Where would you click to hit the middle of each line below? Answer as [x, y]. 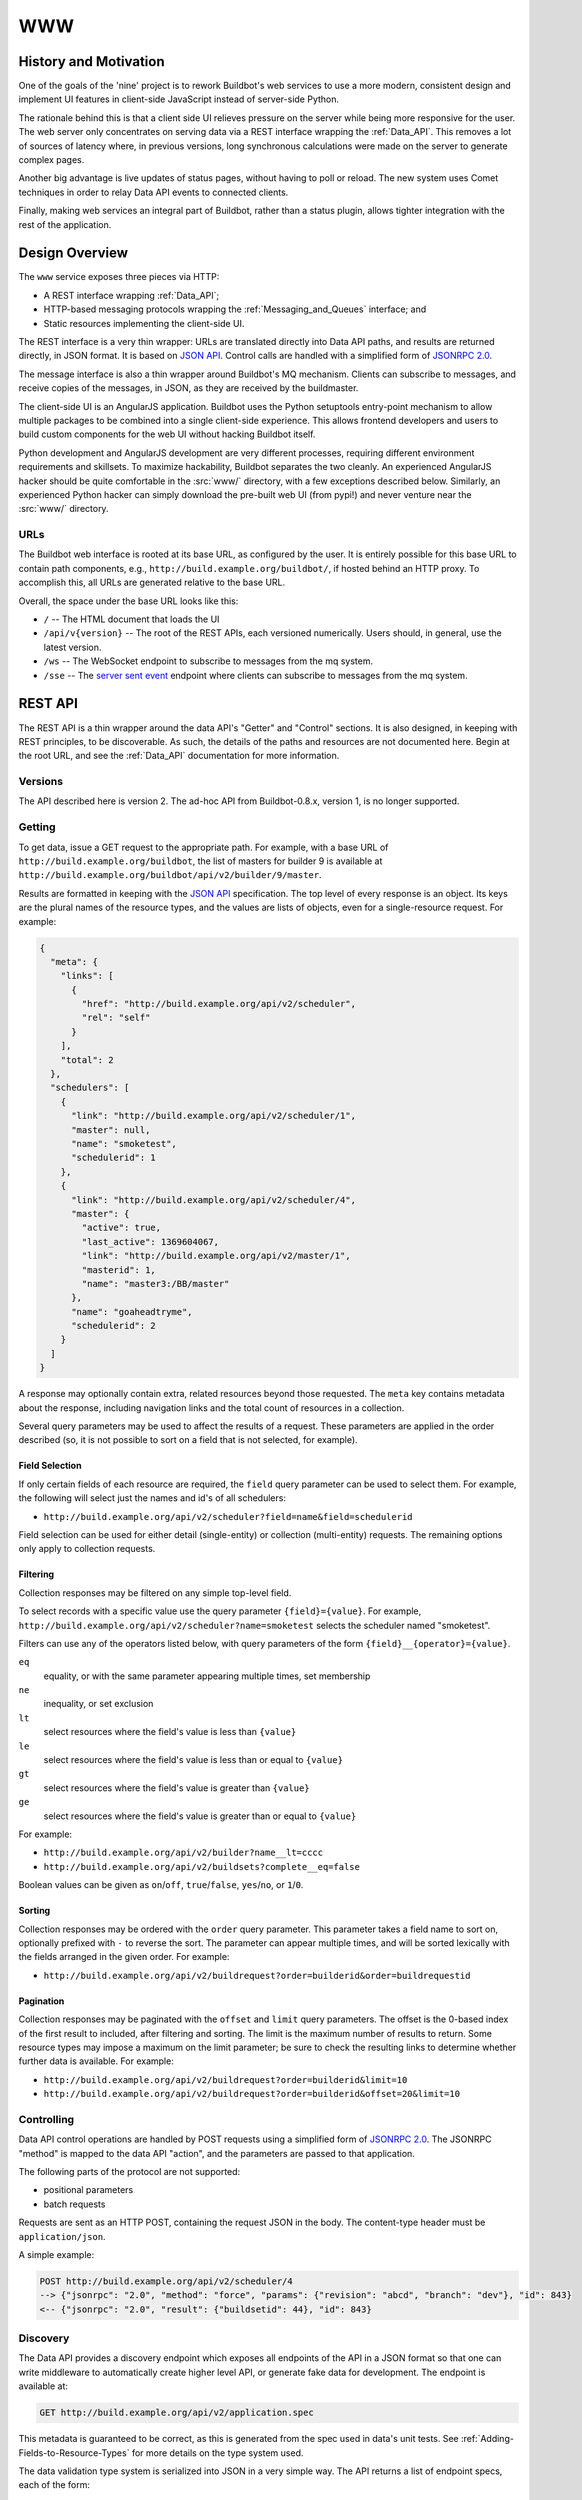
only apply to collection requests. [87, 1549]
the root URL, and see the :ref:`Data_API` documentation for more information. [179, 756]
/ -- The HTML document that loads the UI [131, 619]
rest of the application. [65, 224]
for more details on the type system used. [217, 2452]
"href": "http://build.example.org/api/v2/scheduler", [219, 1004]
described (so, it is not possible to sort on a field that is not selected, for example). [188, 1440]
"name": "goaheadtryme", [132, 1311]
